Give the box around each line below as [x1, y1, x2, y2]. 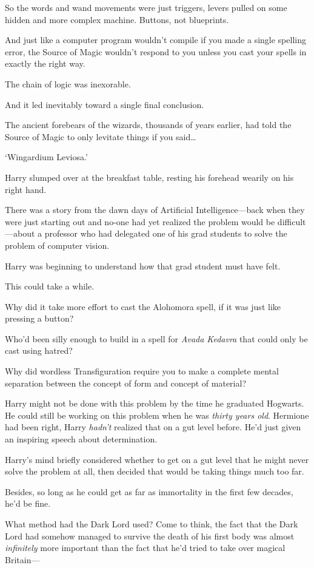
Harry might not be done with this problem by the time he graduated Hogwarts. [5, 397, 304, 410]
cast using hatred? [5, 344, 73, 357]
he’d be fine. [5, 497, 51, 510]
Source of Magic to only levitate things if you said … [5, 130, 196, 143]
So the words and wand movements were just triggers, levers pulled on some [5, 1, 287, 13]
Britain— [5, 553, 40, 566]
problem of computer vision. [5, 238, 110, 251]
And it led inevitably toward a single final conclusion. [5, 98, 204, 110]
